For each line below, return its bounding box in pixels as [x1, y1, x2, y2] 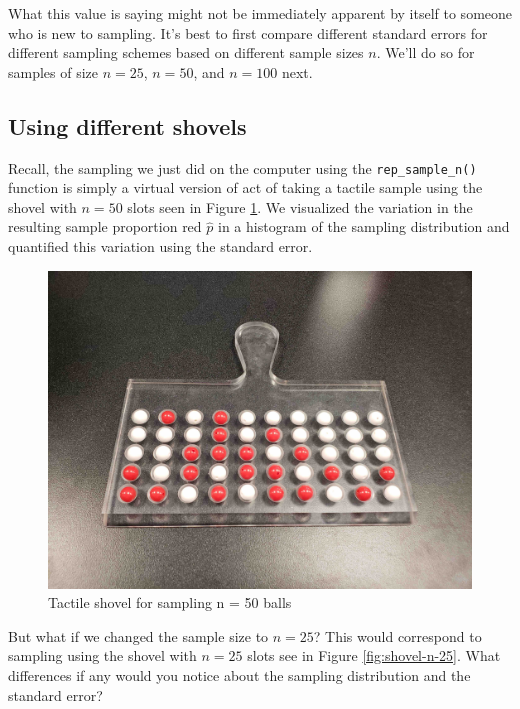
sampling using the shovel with [8, 645, 197, 666]
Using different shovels [8, 110, 247, 141]
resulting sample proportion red [8, 216, 202, 237]
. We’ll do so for [376, 42, 475, 63]
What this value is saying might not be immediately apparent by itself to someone [8, 3, 513, 23]
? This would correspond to [313, 625, 482, 646]
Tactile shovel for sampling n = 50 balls [48, 592, 292, 613]
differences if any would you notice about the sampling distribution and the [8, 664, 471, 685]
